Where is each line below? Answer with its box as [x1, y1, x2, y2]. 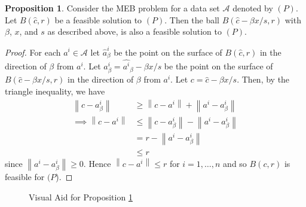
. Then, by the [237, 73, 290, 86]
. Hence [83, 157, 111, 169]
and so [223, 157, 247, 169]
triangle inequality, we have [5, 85, 105, 97]
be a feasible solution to [54, 13, 142, 26]
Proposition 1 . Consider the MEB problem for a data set [5, 2, 220, 14]
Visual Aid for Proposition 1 [29, 190, 133, 203]
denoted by [232, 2, 273, 14]
